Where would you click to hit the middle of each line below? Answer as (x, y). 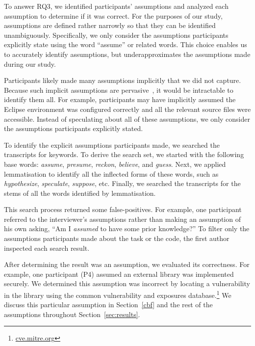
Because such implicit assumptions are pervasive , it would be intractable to (119, 90)
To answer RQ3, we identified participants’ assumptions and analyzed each (116, 6)
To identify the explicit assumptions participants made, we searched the (112, 145)
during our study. (30, 64)
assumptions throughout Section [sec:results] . (72, 314)
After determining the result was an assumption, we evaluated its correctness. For (127, 264)
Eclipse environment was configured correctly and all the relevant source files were (127, 109)
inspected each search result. (47, 248)
